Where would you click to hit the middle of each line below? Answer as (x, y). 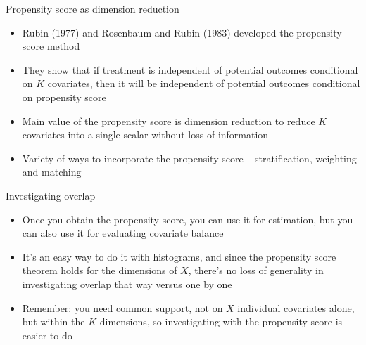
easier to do (47, 335)
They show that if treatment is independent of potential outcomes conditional (190, 69)
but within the (53, 321)
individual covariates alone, (296, 307)
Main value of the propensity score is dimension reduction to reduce (169, 121)
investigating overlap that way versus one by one (127, 284)
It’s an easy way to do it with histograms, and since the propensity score (179, 256)
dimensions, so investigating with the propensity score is (221, 321)
